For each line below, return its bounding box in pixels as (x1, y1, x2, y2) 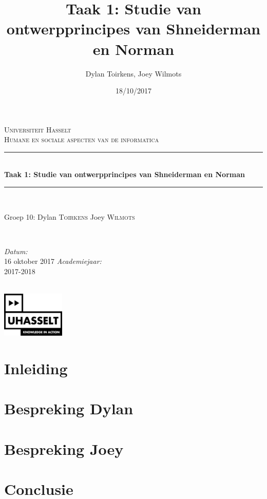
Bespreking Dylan (4, 398, 133, 419)
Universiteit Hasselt (4, 124, 71, 135)
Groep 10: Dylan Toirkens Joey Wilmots (4, 211, 135, 222)
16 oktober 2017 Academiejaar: (4, 256, 102, 266)
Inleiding (4, 358, 68, 379)
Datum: (4, 245, 28, 256)
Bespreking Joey (4, 438, 124, 459)
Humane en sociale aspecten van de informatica (4, 134, 159, 145)
